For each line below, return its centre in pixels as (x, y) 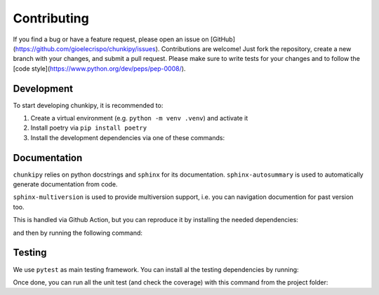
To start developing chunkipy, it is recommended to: (88, 105)
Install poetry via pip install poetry (89, 128)
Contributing (51, 18)
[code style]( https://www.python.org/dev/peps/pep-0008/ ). (99, 68)
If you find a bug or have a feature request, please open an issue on (111, 39)
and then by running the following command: (78, 233)
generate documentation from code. (65, 184)
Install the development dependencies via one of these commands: (127, 137)
